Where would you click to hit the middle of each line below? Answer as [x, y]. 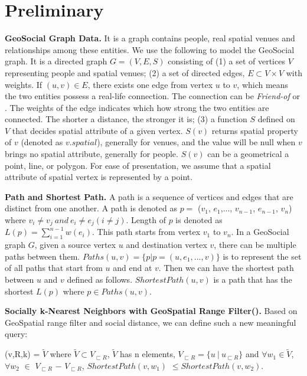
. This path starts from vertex [146, 232]
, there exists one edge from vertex [150, 84]
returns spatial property [255, 130]
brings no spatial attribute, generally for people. [92, 154]
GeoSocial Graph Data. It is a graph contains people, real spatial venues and [150, 38]
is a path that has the [253, 279]
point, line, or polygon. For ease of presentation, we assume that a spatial [138, 165]
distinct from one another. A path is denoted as [91, 208]
